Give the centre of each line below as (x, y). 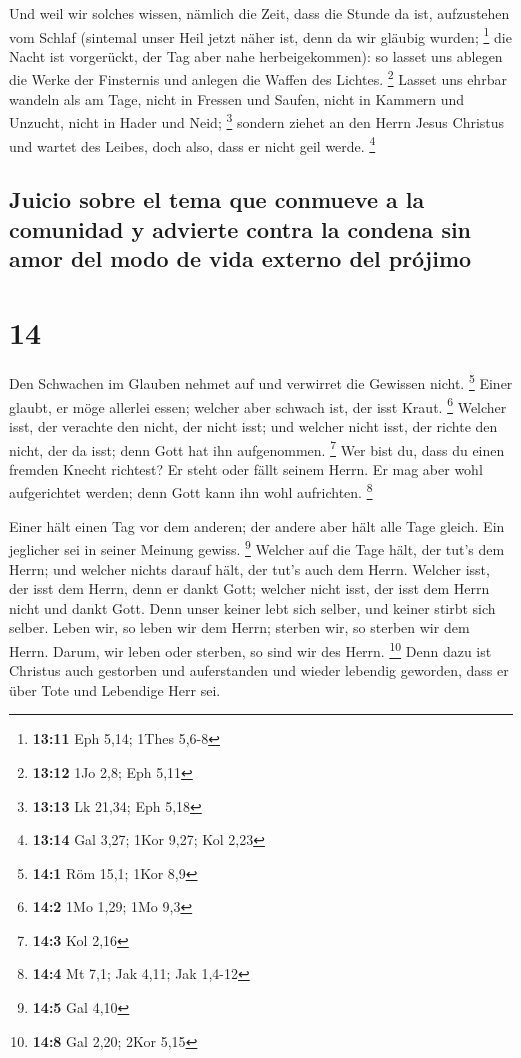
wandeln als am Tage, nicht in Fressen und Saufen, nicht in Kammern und (237, 98)
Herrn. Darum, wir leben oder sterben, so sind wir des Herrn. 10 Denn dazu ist (250, 649)
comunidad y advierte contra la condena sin (240, 228)
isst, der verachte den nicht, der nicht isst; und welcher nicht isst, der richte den (253, 425)
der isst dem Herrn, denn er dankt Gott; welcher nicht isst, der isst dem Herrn (249, 588)
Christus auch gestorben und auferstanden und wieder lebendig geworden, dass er (259, 670)
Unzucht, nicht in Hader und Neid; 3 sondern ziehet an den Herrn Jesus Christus (257, 120)
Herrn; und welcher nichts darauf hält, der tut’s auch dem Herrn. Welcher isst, (249, 568)
